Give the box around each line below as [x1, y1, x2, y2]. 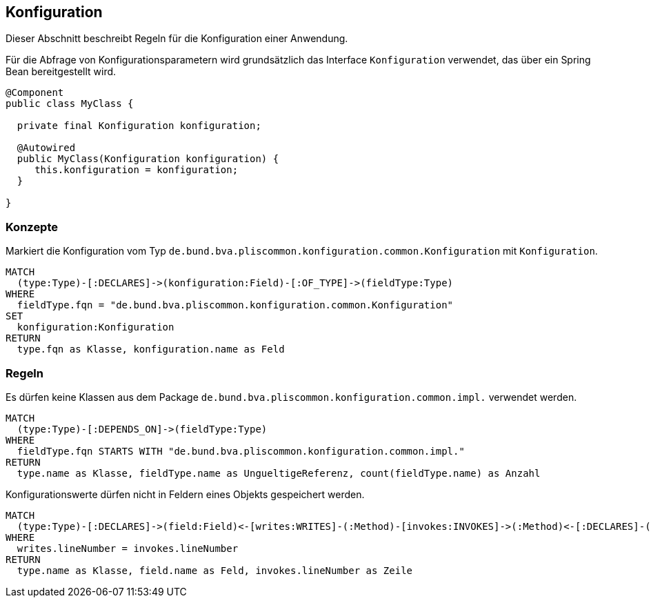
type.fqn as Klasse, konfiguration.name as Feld [17, 344, 285, 355]
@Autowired [17, 142, 76, 154]
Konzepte [6, 219, 59, 234]
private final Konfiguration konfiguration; [17, 120, 261, 132]
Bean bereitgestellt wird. [6, 66, 117, 78]
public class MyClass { [6, 98, 134, 110]
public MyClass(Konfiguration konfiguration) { [17, 153, 279, 165]
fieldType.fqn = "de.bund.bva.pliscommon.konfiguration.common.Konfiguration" [17, 299, 454, 311]
